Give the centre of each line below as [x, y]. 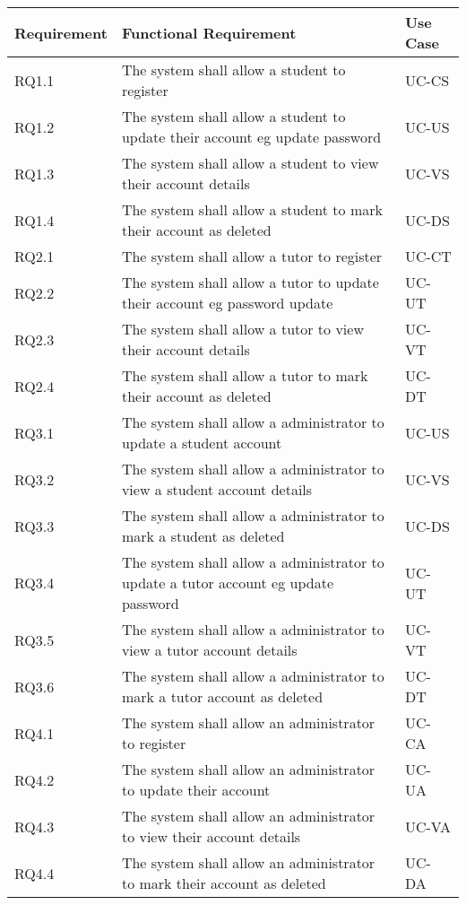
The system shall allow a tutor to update [250, 282]
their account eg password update [227, 303]
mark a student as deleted [203, 536]
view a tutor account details [209, 650]
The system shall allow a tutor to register [252, 256]
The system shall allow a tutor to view [242, 329]
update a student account [202, 443]
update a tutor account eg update [227, 583]
